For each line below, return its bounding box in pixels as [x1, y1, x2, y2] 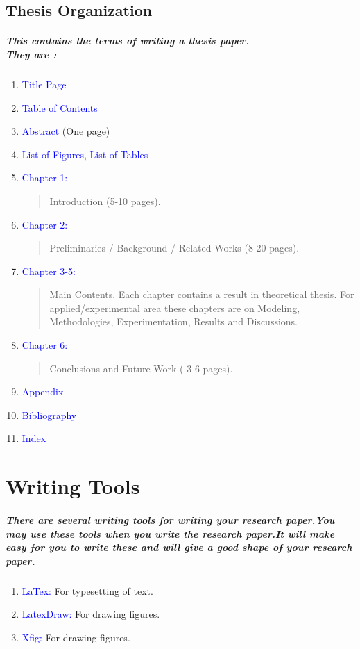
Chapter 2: [22, 217, 68, 231]
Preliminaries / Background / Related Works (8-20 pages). [49, 240, 300, 255]
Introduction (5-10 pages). [49, 193, 161, 208]
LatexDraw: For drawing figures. [22, 607, 160, 621]
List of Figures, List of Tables [22, 147, 148, 161]
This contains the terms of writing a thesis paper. [6, 33, 250, 48]
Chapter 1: [22, 170, 68, 185]
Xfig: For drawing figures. [22, 630, 130, 644]
